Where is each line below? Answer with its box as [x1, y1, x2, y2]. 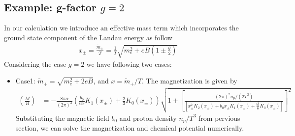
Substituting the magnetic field [15, 112, 109, 123]
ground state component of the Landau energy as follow [4, 32, 172, 42]
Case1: [15, 76, 35, 86]
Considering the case [4, 59, 66, 69]
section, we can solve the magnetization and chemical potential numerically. [15, 123, 244, 133]
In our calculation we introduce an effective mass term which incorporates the [4, 23, 239, 33]
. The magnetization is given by [141, 76, 237, 86]
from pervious [198, 112, 240, 123]
